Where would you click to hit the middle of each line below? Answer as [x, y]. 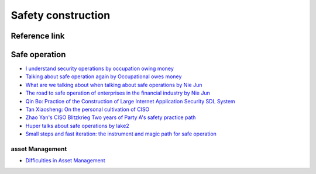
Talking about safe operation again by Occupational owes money [104, 76]
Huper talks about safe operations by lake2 [77, 126]
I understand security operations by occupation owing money [99, 69]
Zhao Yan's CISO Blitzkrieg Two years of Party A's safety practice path [111, 117]
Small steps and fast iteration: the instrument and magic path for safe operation [121, 134]
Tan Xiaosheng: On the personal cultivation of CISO [87, 109]
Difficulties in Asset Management [65, 161]
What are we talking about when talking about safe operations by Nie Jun [114, 85]
